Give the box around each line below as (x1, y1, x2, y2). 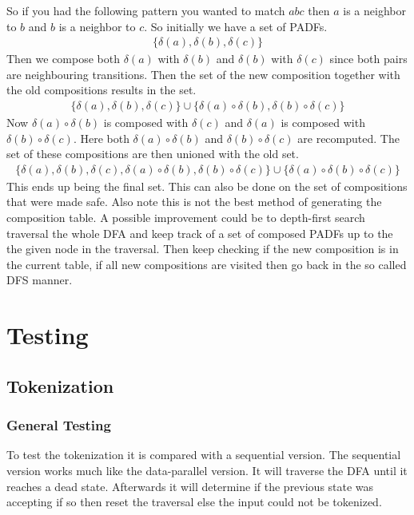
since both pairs (329, 50, 408, 67)
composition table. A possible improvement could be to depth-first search (6, 209, 365, 226)
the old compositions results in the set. (6, 81, 197, 98)
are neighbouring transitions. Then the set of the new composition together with (6, 65, 400, 82)
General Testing (6, 415, 111, 435)
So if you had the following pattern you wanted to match (6, 2, 285, 18)
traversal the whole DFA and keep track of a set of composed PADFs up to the (6, 224, 393, 241)
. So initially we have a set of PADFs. (144, 18, 328, 34)
